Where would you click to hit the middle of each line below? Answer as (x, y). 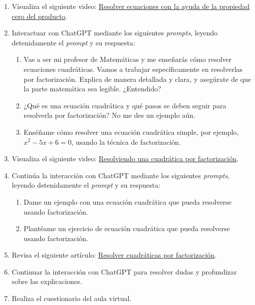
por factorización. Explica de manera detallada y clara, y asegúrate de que (137, 79)
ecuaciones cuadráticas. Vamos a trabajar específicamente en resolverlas (133, 69)
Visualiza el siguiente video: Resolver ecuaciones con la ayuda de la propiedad (130, 6)
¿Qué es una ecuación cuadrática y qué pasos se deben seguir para (125, 105)
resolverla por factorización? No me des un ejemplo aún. (110, 115)
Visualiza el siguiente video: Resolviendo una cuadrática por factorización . (125, 158)
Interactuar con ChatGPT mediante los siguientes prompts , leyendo (115, 33)
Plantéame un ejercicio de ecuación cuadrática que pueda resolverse (127, 228)
